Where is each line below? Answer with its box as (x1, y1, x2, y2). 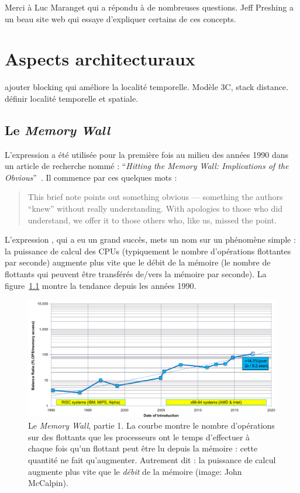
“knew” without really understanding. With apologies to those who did (27, 202, 282, 215)
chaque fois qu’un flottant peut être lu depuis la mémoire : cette (28, 442, 258, 454)
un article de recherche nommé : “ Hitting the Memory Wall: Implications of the (5, 160, 289, 172)
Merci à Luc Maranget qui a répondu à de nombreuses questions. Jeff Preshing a (5, 1, 294, 13)
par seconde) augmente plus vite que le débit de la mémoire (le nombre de (5, 256, 271, 268)
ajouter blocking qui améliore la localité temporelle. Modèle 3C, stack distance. (5, 81, 288, 93)
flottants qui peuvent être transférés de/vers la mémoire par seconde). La (5, 268, 267, 280)
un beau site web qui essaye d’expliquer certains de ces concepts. (5, 12, 236, 25)
